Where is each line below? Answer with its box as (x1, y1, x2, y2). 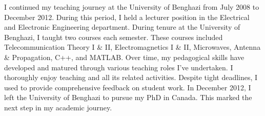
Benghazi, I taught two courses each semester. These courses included (4, 31, 223, 42)
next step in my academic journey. (4, 102, 112, 112)
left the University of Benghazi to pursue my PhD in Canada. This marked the (4, 92, 252, 103)
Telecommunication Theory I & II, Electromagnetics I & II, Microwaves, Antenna (4, 42, 261, 52)
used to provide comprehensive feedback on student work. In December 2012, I (4, 82, 251, 92)
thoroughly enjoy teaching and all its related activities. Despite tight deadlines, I (4, 72, 258, 83)
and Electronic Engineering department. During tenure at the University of (4, 22, 240, 32)
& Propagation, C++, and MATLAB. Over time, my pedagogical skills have (4, 51, 244, 62)
